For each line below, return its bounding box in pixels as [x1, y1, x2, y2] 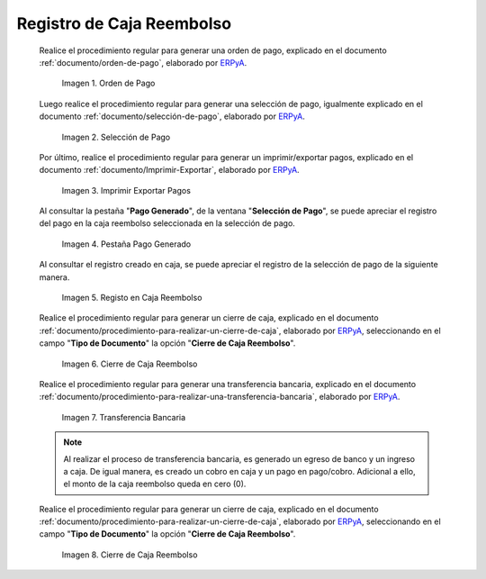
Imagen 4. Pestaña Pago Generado [61, 239, 192, 249]
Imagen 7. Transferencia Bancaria [61, 412, 186, 422]
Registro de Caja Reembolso [16, 14, 232, 33]
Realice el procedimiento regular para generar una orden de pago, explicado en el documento [39, 45, 387, 56]
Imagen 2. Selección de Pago [61, 131, 171, 142]
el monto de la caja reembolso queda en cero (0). [63, 478, 247, 490]
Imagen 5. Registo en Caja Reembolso [61, 293, 202, 303]
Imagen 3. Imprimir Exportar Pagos [61, 185, 191, 195]
